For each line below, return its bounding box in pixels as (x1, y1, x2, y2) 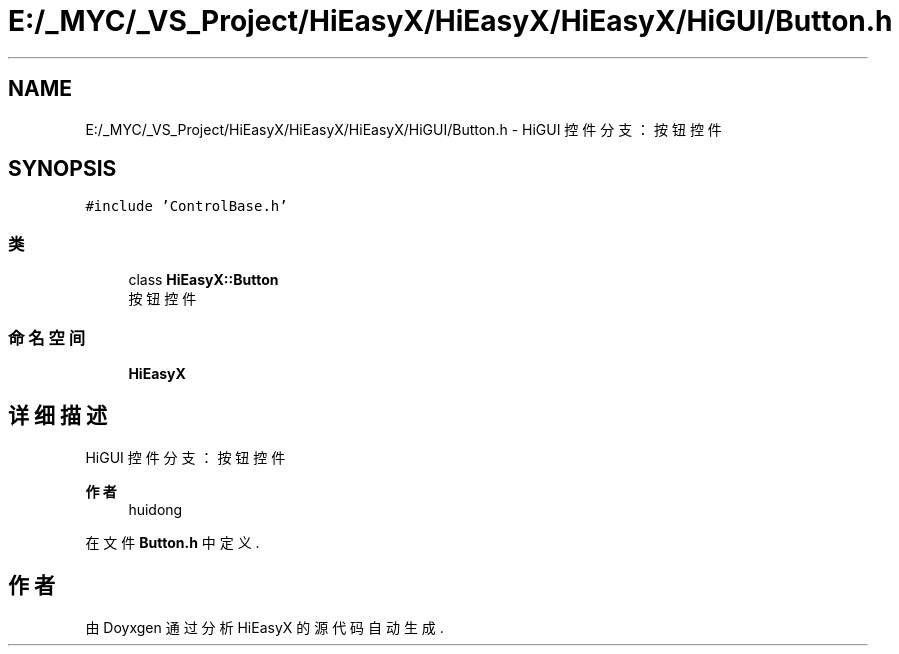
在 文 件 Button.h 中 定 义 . (85, 533, 260, 551)
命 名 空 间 (8, 327, 86, 348)
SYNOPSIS (8, 156, 117, 182)
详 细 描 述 (8, 403, 107, 429)
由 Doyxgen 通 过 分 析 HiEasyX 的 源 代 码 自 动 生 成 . (85, 618, 444, 636)
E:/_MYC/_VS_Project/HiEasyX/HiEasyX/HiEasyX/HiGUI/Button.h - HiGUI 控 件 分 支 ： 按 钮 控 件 (85, 120, 722, 138)
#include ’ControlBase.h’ (85, 198, 288, 215)
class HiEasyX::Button (128, 271, 279, 289)
